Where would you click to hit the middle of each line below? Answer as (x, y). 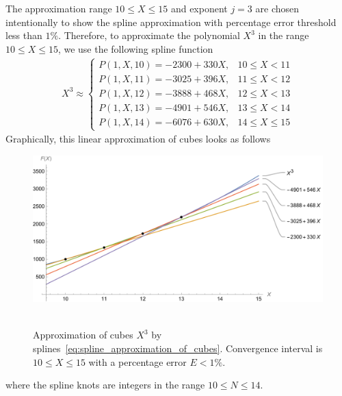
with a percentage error (137, 361)
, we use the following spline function (135, 48)
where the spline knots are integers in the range (105, 385)
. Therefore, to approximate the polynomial (149, 35)
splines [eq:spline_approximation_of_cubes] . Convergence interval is (178, 348)
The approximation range (59, 8)
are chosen (277, 8)
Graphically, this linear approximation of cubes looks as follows (138, 139)
